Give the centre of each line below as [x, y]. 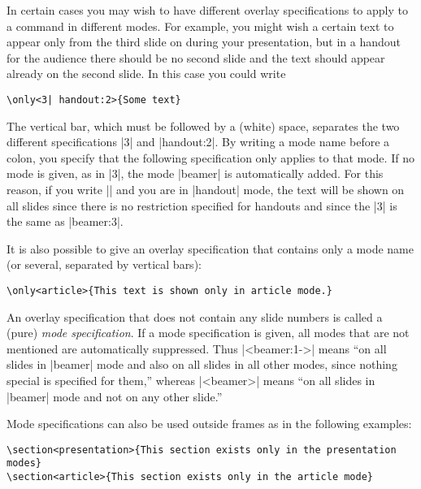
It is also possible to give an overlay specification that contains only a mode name [210, 248]
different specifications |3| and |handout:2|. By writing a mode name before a [198, 142]
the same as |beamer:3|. [65, 221]
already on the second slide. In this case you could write [146, 74]
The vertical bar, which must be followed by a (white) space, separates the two [203, 125]
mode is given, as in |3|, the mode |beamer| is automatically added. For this [195, 173]
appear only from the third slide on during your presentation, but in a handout [204, 42]
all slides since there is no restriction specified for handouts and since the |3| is [202, 205]
